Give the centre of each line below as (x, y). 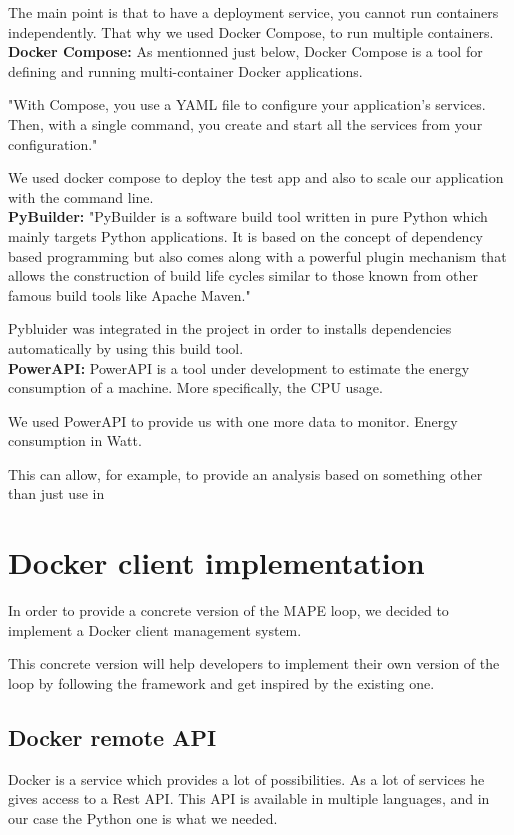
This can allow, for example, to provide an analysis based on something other (245, 473)
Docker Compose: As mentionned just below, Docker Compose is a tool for (245, 51)
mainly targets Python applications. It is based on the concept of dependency (246, 235)
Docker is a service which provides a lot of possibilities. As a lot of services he (246, 778)
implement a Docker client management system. (155, 629)
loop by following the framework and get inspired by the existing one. (221, 682)
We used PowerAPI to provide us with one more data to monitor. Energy (233, 420)
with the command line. (81, 196)
